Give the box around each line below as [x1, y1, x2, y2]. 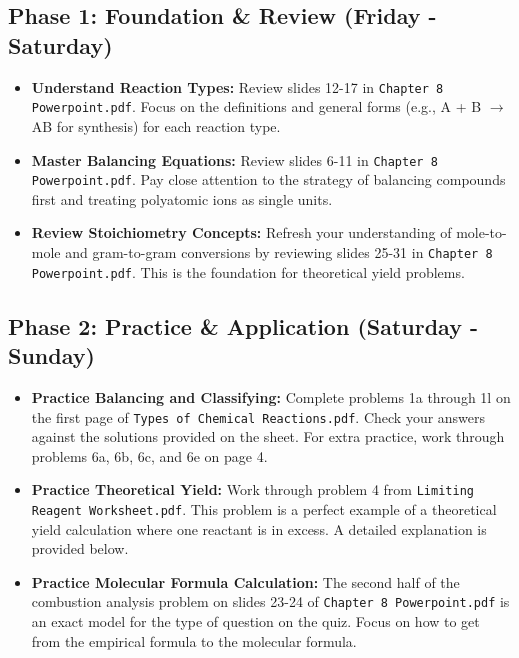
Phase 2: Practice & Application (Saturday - [8, 310, 478, 341]
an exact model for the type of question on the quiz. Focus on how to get [31, 611, 480, 632]
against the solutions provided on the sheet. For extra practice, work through [31, 426, 505, 447]
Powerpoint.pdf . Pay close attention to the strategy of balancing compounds [31, 169, 506, 190]
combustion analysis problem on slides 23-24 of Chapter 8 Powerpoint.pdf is [31, 591, 510, 612]
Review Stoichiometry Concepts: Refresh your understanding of [31, 222, 452, 243]
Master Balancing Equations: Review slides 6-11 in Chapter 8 [31, 149, 438, 170]
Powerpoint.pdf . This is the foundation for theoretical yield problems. [31, 261, 465, 282]
